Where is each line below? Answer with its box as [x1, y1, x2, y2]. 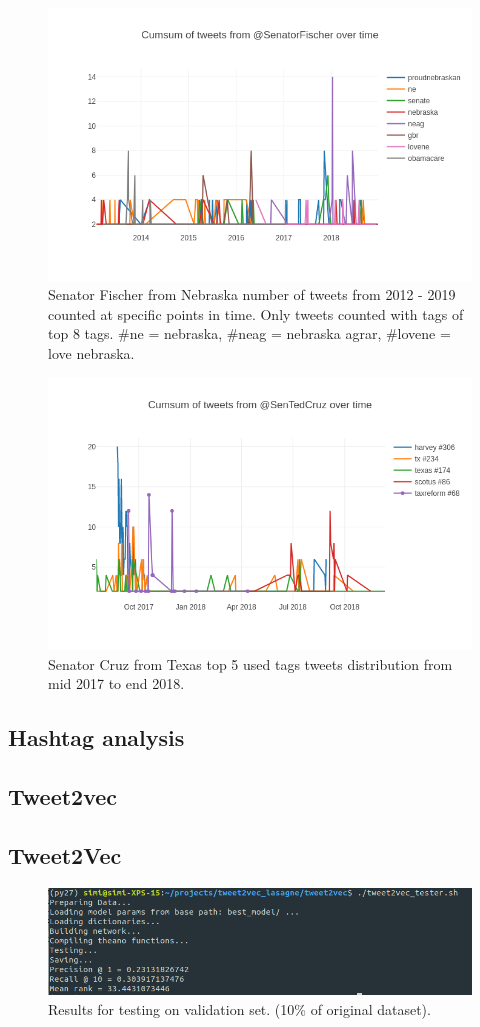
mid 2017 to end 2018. [48, 673, 185, 694]
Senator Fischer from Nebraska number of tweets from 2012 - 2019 [48, 284, 456, 305]
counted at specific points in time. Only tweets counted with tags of [48, 303, 464, 324]
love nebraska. [48, 342, 135, 363]
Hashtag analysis [8, 722, 185, 753]
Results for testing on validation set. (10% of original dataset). [48, 998, 431, 1019]
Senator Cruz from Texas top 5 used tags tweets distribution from [48, 653, 453, 674]
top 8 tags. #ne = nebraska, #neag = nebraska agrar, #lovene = [48, 323, 451, 344]
